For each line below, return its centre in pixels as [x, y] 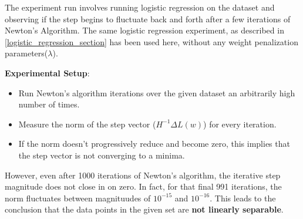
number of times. [49, 104]
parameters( [26, 53]
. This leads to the [243, 198]
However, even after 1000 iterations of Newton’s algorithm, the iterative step [143, 175]
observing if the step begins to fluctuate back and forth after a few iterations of [148, 18]
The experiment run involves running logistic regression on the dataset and [140, 7]
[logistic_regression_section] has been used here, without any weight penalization [151, 41]
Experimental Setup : [47, 73]
